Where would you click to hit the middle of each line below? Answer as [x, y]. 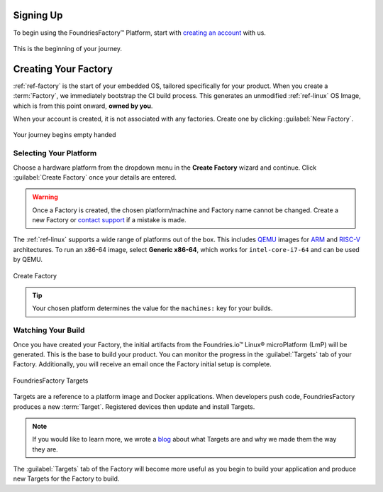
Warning [45, 197]
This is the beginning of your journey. [68, 48]
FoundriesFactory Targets [51, 381]
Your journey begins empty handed [65, 135]
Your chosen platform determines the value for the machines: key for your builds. [152, 308]
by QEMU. [28, 260]
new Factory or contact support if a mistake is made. [109, 220]
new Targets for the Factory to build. [66, 479]
